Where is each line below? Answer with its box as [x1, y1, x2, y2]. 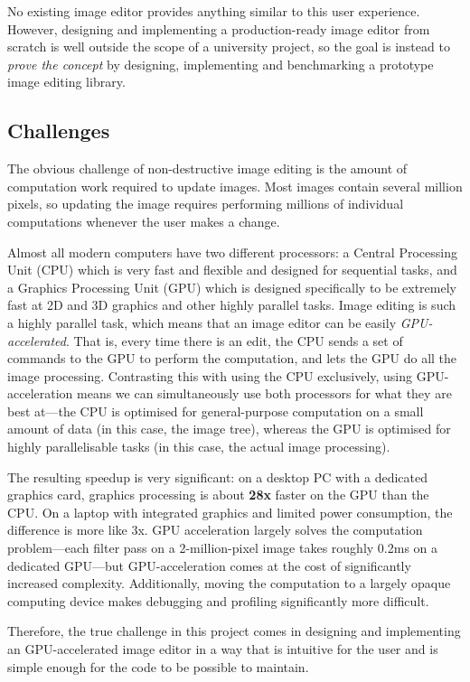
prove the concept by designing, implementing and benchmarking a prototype [7, 54, 434, 73]
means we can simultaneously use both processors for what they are [77, 384, 452, 403]
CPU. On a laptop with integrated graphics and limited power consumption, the [7, 502, 453, 521]
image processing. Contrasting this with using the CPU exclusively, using [7, 366, 413, 385]
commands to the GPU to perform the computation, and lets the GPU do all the [7, 349, 457, 368]
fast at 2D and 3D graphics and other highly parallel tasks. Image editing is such [7, 295, 456, 314]
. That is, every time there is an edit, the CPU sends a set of [65, 331, 403, 350]
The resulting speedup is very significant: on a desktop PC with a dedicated [7, 467, 428, 486]
